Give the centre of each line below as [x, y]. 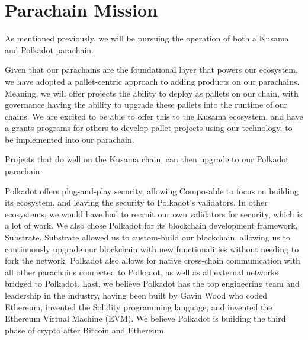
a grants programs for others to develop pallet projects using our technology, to [149, 128]
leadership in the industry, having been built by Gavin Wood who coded [136, 295]
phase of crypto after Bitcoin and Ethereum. [86, 330]
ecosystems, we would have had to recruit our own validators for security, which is [154, 214]
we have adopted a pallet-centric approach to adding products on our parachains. [152, 81]
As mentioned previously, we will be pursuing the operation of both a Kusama [147, 38]
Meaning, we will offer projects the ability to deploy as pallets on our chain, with [152, 93]
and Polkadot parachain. [49, 49]
